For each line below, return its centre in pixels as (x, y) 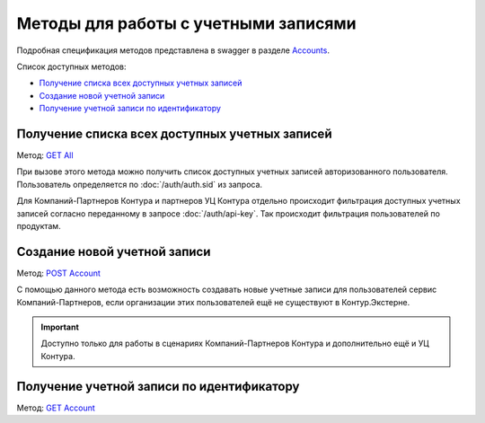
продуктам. (39, 225)
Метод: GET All (45, 155)
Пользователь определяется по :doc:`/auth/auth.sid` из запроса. (140, 184)
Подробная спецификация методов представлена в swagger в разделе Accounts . (173, 50)
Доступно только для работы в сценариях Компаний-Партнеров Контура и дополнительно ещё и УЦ (235, 344)
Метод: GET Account (56, 408)
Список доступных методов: (71, 66)
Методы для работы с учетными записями (186, 23)
